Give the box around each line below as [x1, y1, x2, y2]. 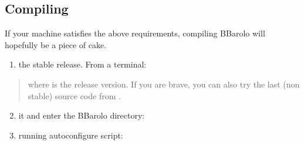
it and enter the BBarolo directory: [18, 109, 145, 122]
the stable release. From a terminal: [18, 58, 147, 70]
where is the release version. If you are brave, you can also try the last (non [28, 77, 300, 90]
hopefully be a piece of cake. [5, 38, 107, 50]
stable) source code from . [28, 89, 121, 102]
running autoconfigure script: [18, 129, 123, 141]
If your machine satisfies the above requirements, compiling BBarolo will [5, 27, 265, 39]
